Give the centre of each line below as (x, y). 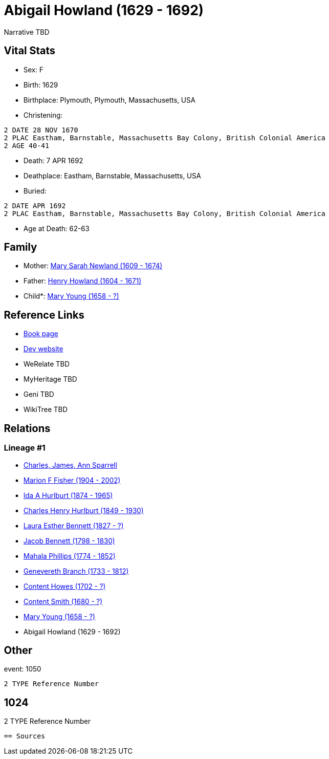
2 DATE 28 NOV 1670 (41, 130)
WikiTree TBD (46, 410)
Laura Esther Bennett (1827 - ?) (74, 525)
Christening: (43, 115)
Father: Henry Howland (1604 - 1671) (82, 281)
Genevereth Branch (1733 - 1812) (76, 571)
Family (21, 247)
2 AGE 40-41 (27, 145)
